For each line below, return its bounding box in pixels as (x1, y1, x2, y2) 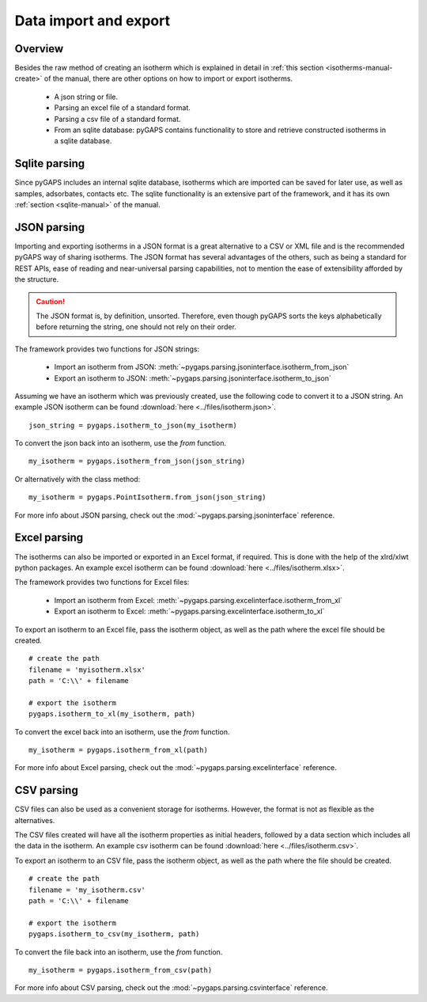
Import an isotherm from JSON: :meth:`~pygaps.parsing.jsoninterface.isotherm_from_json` (54, 362, 350, 372)
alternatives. (14, 815, 55, 825)
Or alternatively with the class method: (14, 474, 141, 484)
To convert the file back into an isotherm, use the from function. (14, 947, 223, 957)
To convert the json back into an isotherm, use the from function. (14, 438, 227, 448)
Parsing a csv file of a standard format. (54, 114, 181, 123)
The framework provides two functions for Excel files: (14, 578, 190, 587)
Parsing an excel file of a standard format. (54, 103, 191, 112)
